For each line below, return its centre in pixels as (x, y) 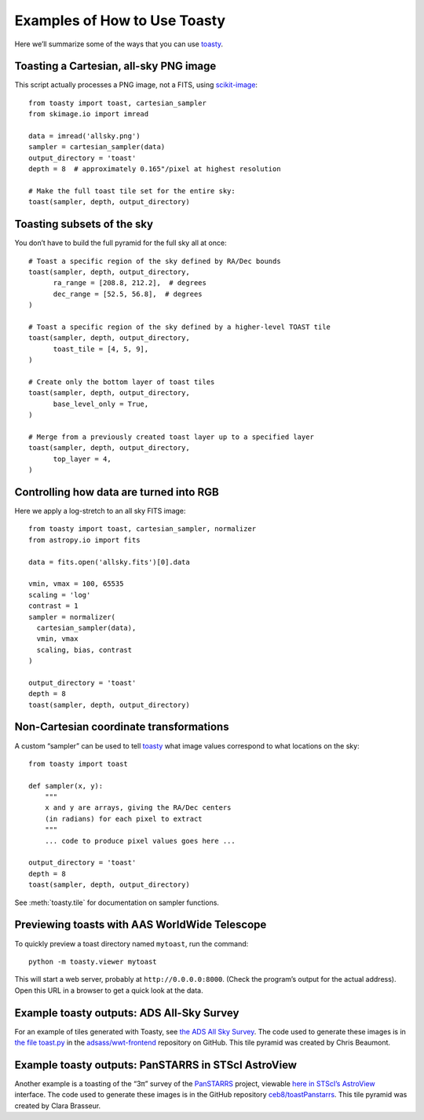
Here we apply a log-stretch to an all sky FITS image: (100, 511)
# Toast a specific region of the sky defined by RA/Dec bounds (155, 261)
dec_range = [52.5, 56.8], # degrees (128, 294)
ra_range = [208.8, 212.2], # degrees (130, 283)
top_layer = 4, (82, 459)
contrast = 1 (53, 606)
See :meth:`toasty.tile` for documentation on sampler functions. (117, 902)
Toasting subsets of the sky (84, 224)
